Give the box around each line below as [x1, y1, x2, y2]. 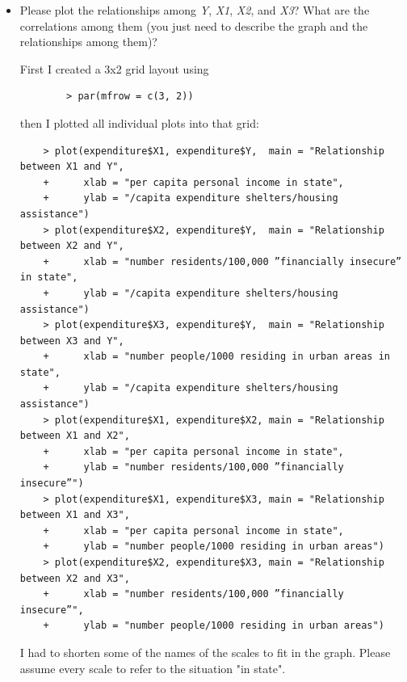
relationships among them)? [19, 33, 157, 50]
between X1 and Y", [19, 161, 124, 173]
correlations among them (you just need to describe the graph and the [19, 17, 368, 34]
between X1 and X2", [19, 430, 130, 442]
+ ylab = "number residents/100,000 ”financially [43, 461, 344, 474]
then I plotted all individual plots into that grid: [19, 114, 259, 131]
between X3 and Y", [19, 335, 124, 347]
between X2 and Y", [19, 240, 124, 252]
